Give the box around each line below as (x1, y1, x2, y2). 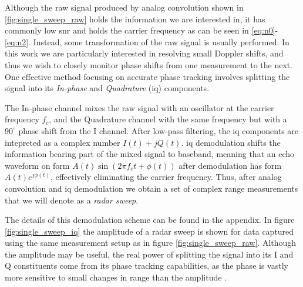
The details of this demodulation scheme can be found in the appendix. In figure (5, 213, 295, 226)
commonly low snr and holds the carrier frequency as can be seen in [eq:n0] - (5, 24, 278, 36)
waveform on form (5, 159, 70, 171)
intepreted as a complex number (5, 136, 120, 148)
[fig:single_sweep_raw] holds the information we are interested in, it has (5, 12, 265, 25)
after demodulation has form (179, 159, 282, 171)
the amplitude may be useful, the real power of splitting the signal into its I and (5, 248, 294, 260)
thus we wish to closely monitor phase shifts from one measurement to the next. (5, 58, 293, 71)
